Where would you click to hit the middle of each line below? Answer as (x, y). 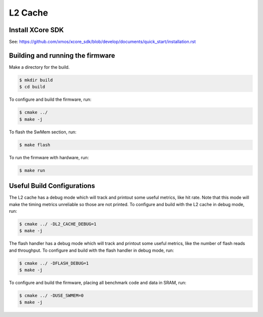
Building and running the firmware (62, 55)
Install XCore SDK (37, 30)
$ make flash (35, 145)
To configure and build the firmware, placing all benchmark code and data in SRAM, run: (98, 283)
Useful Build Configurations (52, 186)
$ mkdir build (36, 80)
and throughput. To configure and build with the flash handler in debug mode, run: (92, 250)
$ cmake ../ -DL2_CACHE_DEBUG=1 (58, 224)
